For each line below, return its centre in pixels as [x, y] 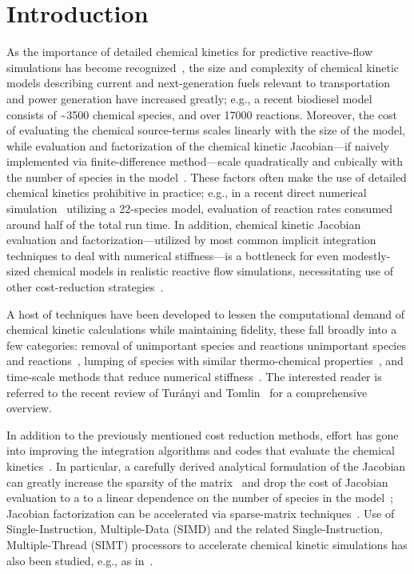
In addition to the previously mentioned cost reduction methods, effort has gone [203, 434]
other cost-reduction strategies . [85, 287]
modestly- [366, 255]
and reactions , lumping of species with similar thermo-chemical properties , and [205, 361]
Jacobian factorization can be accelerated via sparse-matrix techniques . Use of [201, 513]
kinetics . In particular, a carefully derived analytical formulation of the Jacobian [206, 466]
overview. [29, 408]
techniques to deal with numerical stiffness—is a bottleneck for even [173, 255]
